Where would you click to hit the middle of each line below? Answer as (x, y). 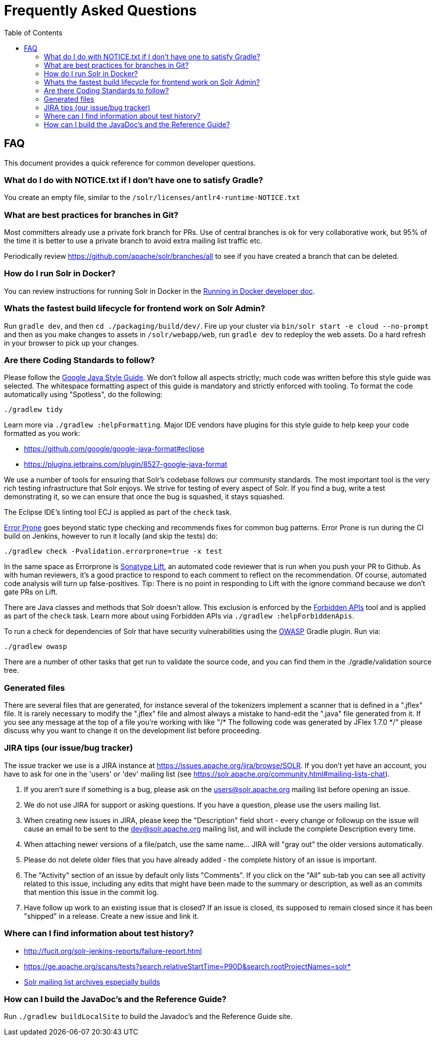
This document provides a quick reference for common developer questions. (130, 163)
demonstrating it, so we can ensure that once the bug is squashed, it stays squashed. (144, 497)
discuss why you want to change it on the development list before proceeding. (133, 731)
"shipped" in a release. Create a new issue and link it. (111, 916)
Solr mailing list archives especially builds (92, 982)
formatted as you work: (42, 433)
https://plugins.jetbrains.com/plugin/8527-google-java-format (126, 464)
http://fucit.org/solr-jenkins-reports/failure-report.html (113, 951)
